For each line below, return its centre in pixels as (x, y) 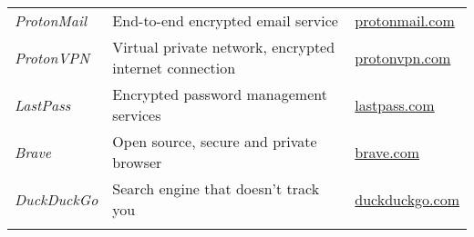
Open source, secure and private (215, 141)
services (137, 115)
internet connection (174, 68)
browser (137, 162)
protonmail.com (405, 20)
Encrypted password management (220, 94)
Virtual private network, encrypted (224, 47)
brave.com (387, 152)
